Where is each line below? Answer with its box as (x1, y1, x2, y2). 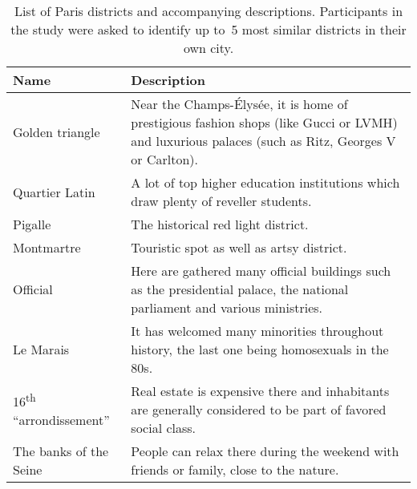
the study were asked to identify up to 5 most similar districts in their (10, 20, 407, 38)
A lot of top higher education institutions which (131, 173, 400, 192)
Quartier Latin (13, 182, 95, 201)
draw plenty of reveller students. (131, 192, 312, 210)
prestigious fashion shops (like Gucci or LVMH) (131, 113, 398, 131)
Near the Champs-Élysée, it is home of (131, 95, 348, 113)
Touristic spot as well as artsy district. (131, 238, 347, 257)
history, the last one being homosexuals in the (131, 340, 389, 358)
